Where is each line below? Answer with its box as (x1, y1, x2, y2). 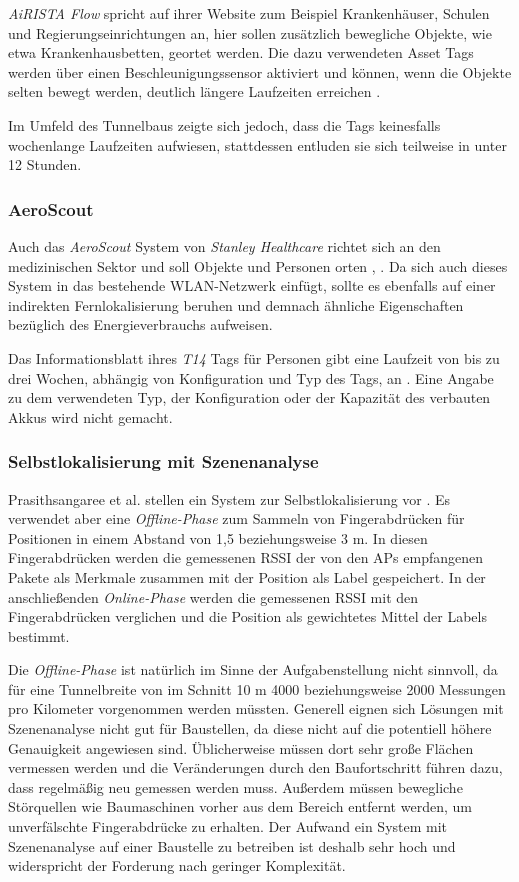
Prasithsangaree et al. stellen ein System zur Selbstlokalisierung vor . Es (8, 488, 451, 509)
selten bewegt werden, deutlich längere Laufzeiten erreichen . (8, 81, 381, 102)
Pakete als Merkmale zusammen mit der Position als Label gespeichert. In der (8, 566, 486, 587)
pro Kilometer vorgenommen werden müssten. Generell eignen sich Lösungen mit (8, 698, 504, 719)
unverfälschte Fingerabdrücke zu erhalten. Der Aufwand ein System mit (8, 816, 448, 837)
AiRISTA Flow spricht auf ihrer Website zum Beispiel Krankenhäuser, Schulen (8, 3, 490, 23)
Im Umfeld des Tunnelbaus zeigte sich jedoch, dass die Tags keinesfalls (8, 114, 441, 135)
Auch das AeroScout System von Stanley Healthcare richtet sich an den (8, 235, 441, 256)
